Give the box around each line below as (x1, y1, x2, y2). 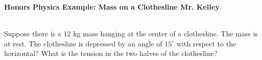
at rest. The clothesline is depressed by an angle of (4, 38, 162, 48)
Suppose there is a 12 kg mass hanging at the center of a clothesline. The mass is (4, 28, 258, 39)
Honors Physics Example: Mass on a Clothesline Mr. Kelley (4, 2, 220, 12)
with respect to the (176, 38, 236, 48)
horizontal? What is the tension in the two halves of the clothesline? (4, 48, 218, 58)
